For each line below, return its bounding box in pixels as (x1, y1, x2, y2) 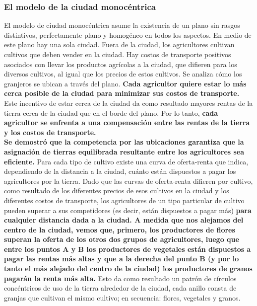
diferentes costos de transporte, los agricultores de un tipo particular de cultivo (4, 195, 245, 205)
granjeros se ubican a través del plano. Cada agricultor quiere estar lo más (4, 78, 247, 88)
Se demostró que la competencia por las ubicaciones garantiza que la (4, 137, 244, 147)
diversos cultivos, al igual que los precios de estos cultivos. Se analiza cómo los (4, 69, 242, 79)
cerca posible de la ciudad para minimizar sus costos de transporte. (4, 88, 240, 98)
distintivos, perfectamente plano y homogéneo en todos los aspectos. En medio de (4, 29, 252, 40)
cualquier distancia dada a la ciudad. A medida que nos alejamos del (4, 215, 244, 225)
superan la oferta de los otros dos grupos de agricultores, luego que (4, 234, 239, 244)
